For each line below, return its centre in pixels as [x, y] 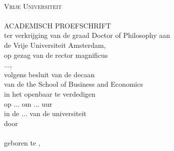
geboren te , [22, 142]
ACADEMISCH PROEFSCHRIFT [57, 25]
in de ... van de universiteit [45, 113]
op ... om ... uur [28, 103]
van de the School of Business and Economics [73, 84]
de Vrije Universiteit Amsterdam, [55, 45]
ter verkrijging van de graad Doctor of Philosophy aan [87, 35]
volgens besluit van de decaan [49, 74]
